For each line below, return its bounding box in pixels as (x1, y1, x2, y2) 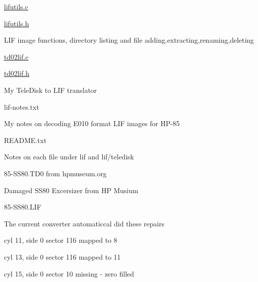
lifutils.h (4, 18, 29, 28)
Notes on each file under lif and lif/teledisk (4, 151, 134, 162)
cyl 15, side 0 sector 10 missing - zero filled (4, 268, 134, 279)
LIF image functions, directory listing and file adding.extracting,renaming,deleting (4, 35, 254, 45)
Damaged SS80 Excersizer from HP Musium (4, 185, 138, 195)
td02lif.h (4, 68, 29, 78)
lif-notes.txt (4, 101, 39, 112)
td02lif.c (4, 51, 29, 62)
